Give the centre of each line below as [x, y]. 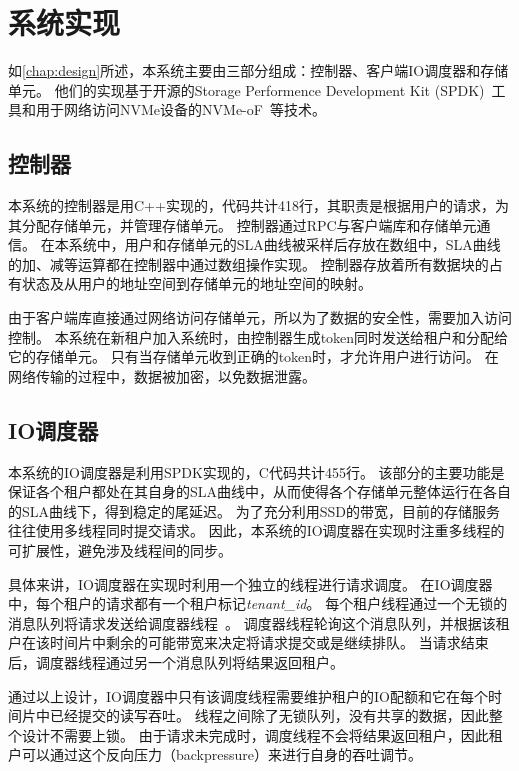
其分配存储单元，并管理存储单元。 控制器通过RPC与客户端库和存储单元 [242, 224]
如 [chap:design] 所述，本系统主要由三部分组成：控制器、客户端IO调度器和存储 [258, 70]
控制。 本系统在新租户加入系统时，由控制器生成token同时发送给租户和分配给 [258, 336]
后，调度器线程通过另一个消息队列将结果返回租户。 [176, 662]
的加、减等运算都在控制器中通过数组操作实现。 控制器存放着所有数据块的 [248, 263]
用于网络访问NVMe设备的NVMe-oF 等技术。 [180, 109]
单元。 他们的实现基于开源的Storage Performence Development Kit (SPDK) [246, 89]
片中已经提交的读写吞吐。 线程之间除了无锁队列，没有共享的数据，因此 [255, 715]
